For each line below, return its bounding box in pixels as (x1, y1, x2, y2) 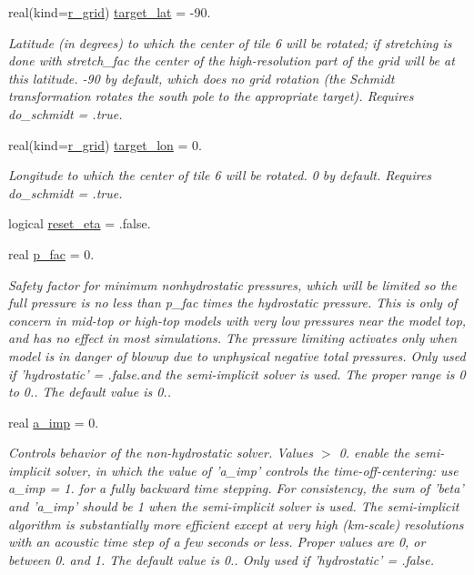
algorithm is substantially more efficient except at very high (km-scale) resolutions (8, 514, 464, 533)
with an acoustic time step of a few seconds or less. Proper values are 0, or (8, 532, 426, 551)
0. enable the (338, 443, 410, 462)
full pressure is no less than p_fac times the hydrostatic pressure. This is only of (8, 293, 458, 312)
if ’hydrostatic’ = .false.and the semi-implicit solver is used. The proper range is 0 (8, 364, 466, 383)
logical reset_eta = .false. (8, 214, 151, 233)
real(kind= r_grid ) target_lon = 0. (8, 135, 202, 154)
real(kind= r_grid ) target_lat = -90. (8, 3, 211, 21)
